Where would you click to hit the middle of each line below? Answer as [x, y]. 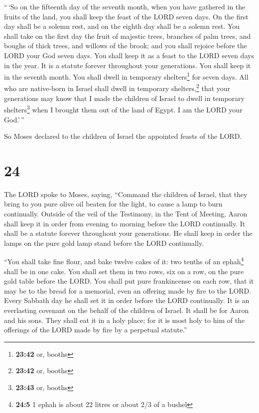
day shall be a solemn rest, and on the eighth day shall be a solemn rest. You [122, 26]
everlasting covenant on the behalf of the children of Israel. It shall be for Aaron [127, 310]
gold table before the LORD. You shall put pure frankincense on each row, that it [129, 281]
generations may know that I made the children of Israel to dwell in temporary [124, 98]
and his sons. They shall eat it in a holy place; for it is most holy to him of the [125, 320]
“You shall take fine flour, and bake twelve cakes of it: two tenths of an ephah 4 [124, 261]
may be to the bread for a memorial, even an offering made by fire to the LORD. [128, 290]
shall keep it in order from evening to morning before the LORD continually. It [125, 223]
